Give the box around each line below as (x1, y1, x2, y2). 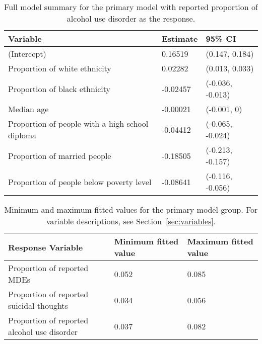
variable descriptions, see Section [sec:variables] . (46, 215, 216, 227)
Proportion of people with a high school (8, 118, 149, 129)
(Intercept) (8, 48, 46, 59)
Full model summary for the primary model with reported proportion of (4, 1, 258, 13)
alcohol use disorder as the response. (67, 13, 195, 24)
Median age (8, 103, 49, 115)
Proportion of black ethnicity (8, 82, 111, 95)
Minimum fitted (114, 235, 179, 247)
